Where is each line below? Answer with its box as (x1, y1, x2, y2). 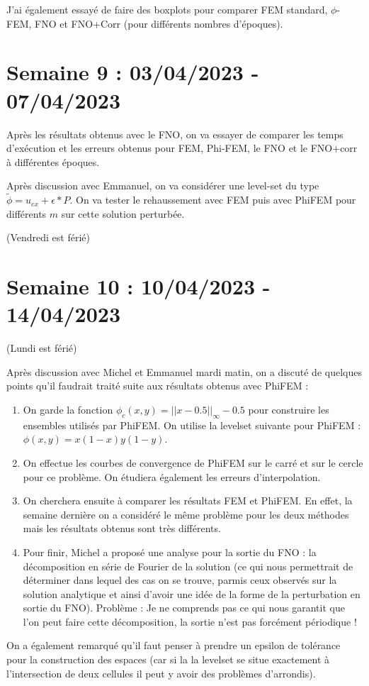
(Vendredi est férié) (6, 230, 90, 245)
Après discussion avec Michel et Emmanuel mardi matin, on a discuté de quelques (6, 364, 362, 379)
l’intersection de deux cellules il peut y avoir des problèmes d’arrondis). (6, 665, 316, 680)
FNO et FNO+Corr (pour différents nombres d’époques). (35, 16, 283, 31)
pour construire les (248, 402, 329, 416)
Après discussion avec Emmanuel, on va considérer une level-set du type (6, 178, 319, 193)
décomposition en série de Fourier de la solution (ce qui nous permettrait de (23, 558, 353, 573)
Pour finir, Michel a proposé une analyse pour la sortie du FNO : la (23, 544, 317, 559)
